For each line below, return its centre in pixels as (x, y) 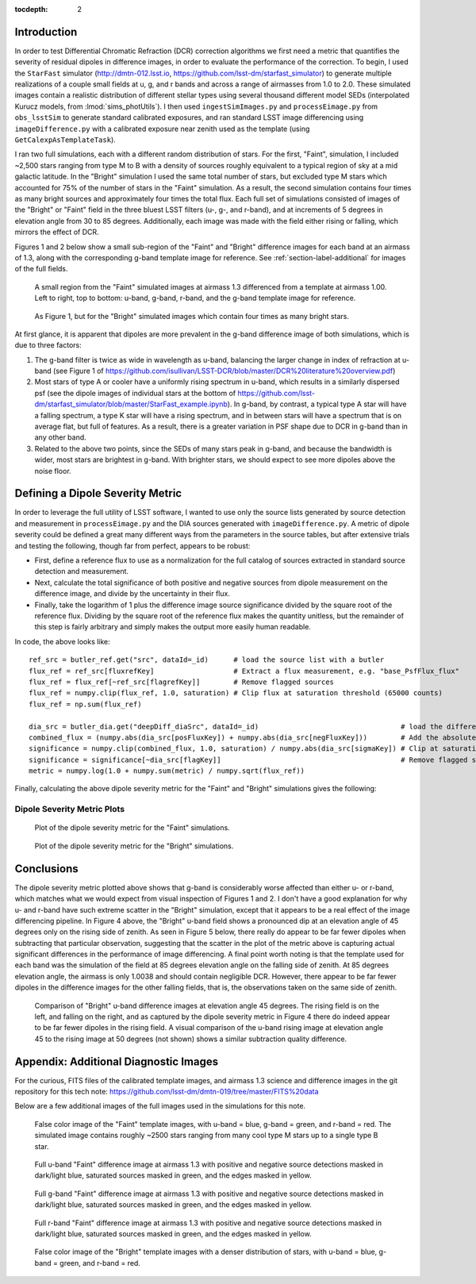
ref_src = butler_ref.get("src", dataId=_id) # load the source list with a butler (207, 660)
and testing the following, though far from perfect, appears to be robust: (132, 546)
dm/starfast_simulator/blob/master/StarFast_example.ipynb (131, 404)
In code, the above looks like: (62, 641)
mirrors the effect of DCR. (57, 232)
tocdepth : (31, 9)
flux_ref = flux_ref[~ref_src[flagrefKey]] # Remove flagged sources (182, 682)
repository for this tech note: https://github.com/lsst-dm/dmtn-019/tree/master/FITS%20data (167, 1092)
